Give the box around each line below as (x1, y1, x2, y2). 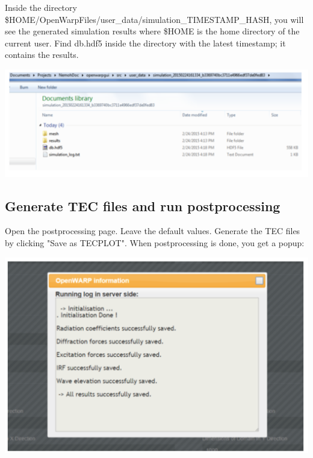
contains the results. (5, 48, 79, 61)
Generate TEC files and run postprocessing (5, 196, 280, 215)
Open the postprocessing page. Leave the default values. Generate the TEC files (5, 224, 300, 237)
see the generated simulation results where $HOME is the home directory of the (5, 25, 300, 37)
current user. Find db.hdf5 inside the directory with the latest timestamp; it (5, 36, 286, 49)
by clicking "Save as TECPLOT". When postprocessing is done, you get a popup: (5, 237, 305, 249)
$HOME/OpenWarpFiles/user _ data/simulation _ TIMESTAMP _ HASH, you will (5, 13, 304, 25)
